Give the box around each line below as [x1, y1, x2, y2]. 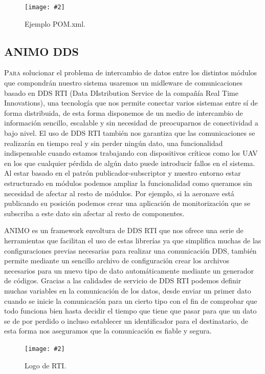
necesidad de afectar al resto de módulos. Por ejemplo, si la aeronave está [4, 188, 234, 198]
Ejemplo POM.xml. [25, 18, 86, 29]
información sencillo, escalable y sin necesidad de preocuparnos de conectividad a [4, 117, 258, 128]
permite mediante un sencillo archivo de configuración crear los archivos [4, 255, 229, 266]
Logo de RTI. [25, 360, 67, 370]
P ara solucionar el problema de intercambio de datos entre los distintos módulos [4, 67, 257, 78]
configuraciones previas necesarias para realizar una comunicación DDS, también [4, 245, 257, 256]
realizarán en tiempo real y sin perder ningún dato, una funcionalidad [4, 137, 223, 148]
